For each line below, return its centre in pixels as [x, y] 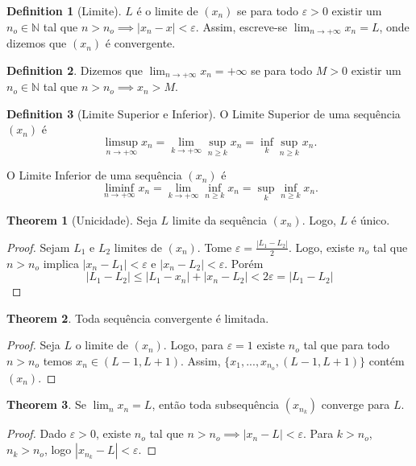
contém [387, 361]
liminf [119, 188]
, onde [394, 26]
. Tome [214, 247]
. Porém [244, 263]
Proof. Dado [37, 433]
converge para [356, 404]
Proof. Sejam [38, 247]
